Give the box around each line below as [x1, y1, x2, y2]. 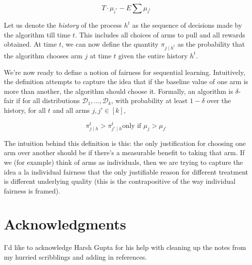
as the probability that [177, 39, 245, 49]
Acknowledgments [4, 214, 126, 234]
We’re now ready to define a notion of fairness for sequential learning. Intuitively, [4, 67, 246, 77]
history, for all [4, 105, 46, 115]
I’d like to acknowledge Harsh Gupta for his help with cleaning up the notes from [4, 242, 246, 252]
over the [207, 95, 231, 106]
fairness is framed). [4, 185, 61, 195]
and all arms [52, 105, 90, 115]
